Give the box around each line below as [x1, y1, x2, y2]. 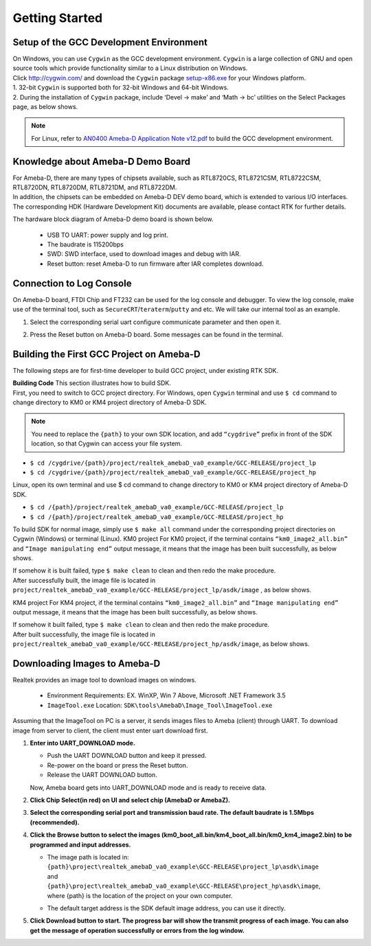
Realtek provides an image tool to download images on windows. [12, 676, 197, 684]
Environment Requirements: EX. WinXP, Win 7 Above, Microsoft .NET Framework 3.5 [47, 691, 286, 700]
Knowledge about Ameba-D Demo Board [12, 155, 190, 168]
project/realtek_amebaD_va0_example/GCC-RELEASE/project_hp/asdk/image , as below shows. [12, 640, 310, 648]
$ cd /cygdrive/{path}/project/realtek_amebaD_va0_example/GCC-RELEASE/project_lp [30, 459, 316, 467]
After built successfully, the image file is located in [12, 630, 156, 638]
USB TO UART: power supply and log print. [47, 231, 168, 239]
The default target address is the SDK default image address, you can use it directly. [47, 903, 286, 912]
